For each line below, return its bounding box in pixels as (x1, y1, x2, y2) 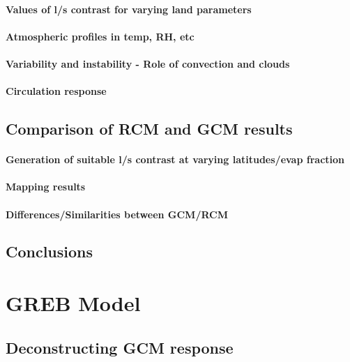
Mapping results (6, 179, 86, 194)
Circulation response (6, 84, 107, 98)
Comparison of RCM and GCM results (6, 118, 293, 139)
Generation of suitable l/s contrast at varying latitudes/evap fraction (6, 152, 345, 167)
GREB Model (6, 289, 141, 317)
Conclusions (6, 241, 93, 262)
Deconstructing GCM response (6, 336, 234, 358)
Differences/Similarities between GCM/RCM (6, 206, 229, 221)
